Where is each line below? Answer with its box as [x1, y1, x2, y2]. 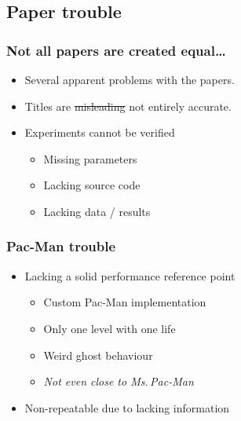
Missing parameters [43, 150, 137, 167]
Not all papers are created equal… [6, 40, 226, 60]
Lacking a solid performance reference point [24, 267, 236, 284]
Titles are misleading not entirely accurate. [24, 97, 232, 114]
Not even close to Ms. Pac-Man [43, 373, 194, 390]
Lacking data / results [43, 203, 151, 219]
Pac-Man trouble [6, 236, 116, 256]
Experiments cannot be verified [24, 124, 175, 141]
